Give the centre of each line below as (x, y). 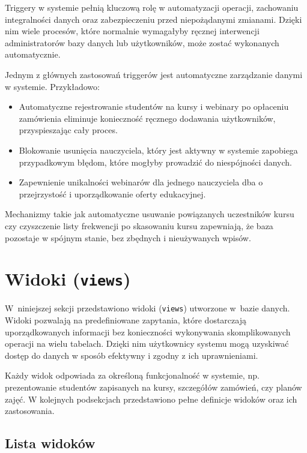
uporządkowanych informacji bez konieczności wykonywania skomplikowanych (148, 331)
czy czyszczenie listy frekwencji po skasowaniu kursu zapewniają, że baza (139, 225)
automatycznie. (33, 54)
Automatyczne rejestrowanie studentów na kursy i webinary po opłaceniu (154, 106)
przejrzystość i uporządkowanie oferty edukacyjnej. (112, 193)
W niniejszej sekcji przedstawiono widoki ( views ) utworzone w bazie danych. (147, 308)
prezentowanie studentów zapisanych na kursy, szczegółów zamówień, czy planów (153, 387)
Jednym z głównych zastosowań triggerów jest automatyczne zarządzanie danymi (154, 74)
